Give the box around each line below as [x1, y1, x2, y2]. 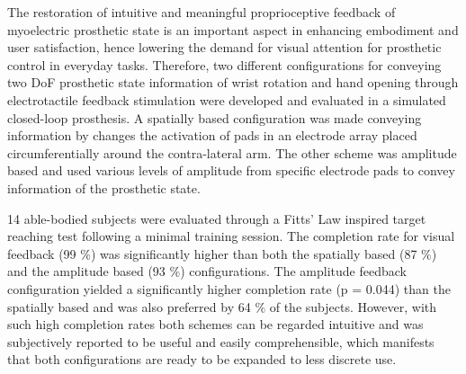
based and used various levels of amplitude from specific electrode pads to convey [7, 161, 455, 180]
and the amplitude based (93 [7, 262, 166, 280]
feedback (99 [7, 244, 76, 263]
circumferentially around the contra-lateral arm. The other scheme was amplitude [7, 143, 457, 162]
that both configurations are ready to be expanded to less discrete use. [7, 350, 397, 369]
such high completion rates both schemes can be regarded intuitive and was [7, 315, 424, 334]
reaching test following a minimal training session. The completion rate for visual [7, 227, 455, 245]
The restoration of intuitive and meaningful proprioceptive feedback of [7, 3, 396, 21]
